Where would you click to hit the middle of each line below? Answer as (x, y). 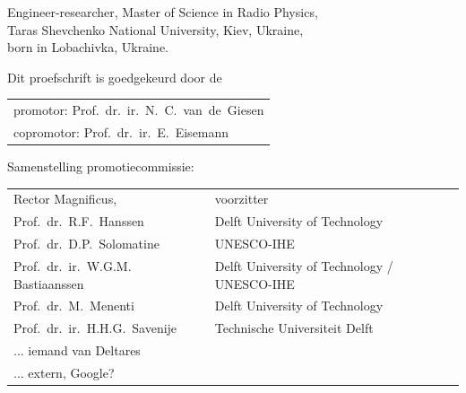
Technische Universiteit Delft (294, 328)
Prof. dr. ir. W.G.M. (73, 265)
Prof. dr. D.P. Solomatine (86, 244)
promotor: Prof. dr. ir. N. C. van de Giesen (139, 110)
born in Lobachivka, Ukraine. (88, 47)
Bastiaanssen (49, 283)
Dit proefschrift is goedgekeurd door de (115, 77)
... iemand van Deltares (77, 350)
